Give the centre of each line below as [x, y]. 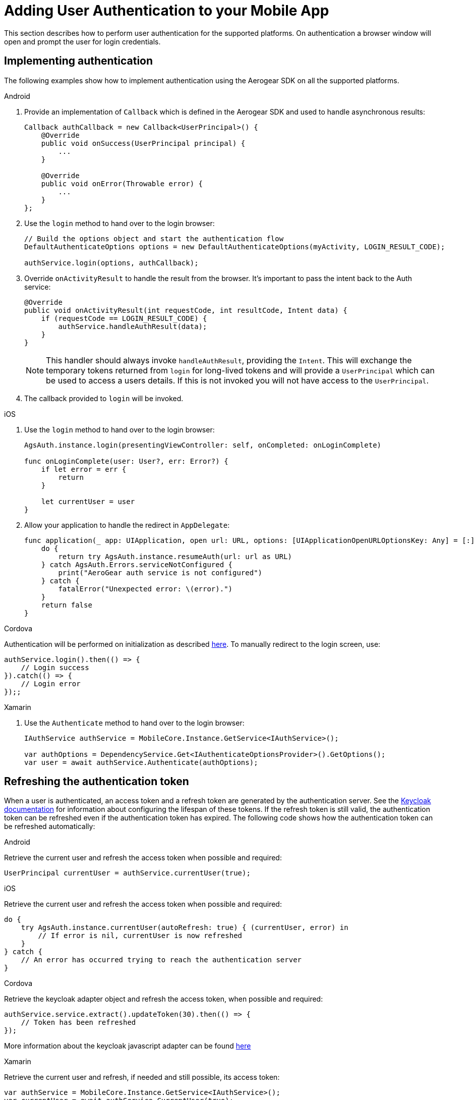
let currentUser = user [88, 501]
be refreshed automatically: [50, 827]
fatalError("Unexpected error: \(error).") [145, 589]
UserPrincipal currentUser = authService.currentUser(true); [127, 873]
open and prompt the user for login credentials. [82, 41]
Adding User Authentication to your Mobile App [167, 11]
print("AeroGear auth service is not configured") [160, 572]
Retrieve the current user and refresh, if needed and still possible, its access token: [142, 1077]
